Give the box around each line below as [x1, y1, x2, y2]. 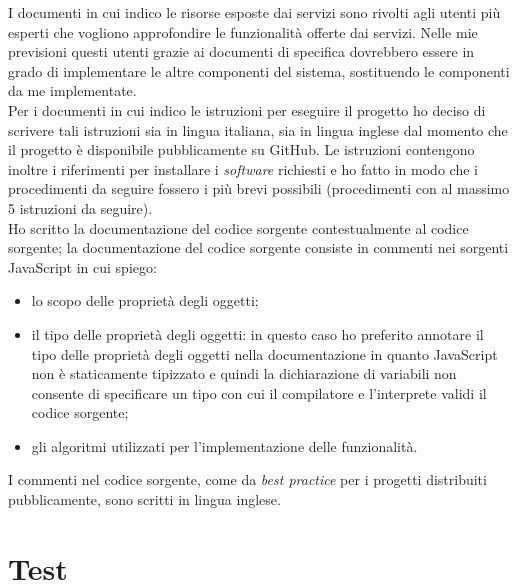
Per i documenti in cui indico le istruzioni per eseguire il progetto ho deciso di [8, 99, 486, 120]
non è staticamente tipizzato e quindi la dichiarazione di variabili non [31, 363, 457, 384]
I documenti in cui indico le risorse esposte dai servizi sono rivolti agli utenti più [8, 2, 501, 22]
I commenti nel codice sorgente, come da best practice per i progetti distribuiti [8, 469, 487, 490]
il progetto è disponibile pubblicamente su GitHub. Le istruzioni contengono [8, 139, 475, 160]
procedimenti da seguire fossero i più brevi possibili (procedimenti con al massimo [8, 178, 510, 199]
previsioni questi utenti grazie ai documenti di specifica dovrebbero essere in [8, 41, 475, 62]
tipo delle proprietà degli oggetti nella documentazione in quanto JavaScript [31, 343, 498, 364]
